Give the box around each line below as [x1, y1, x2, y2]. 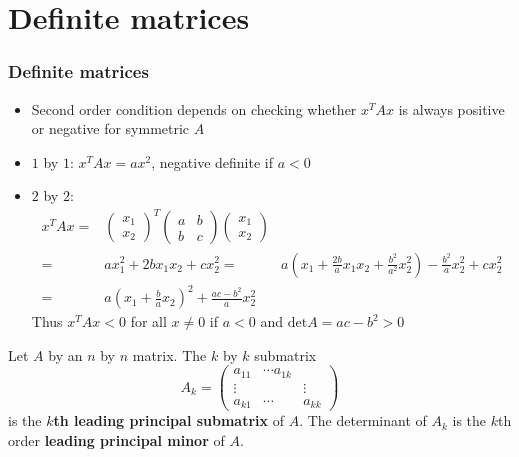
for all [130, 311, 167, 332]
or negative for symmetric [31, 118, 190, 139]
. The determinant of [299, 410, 427, 431]
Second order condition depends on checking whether [31, 98, 357, 119]
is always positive [398, 98, 505, 119]
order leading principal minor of [8, 429, 225, 450]
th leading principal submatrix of [53, 410, 285, 431]
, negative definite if [151, 151, 274, 172]
